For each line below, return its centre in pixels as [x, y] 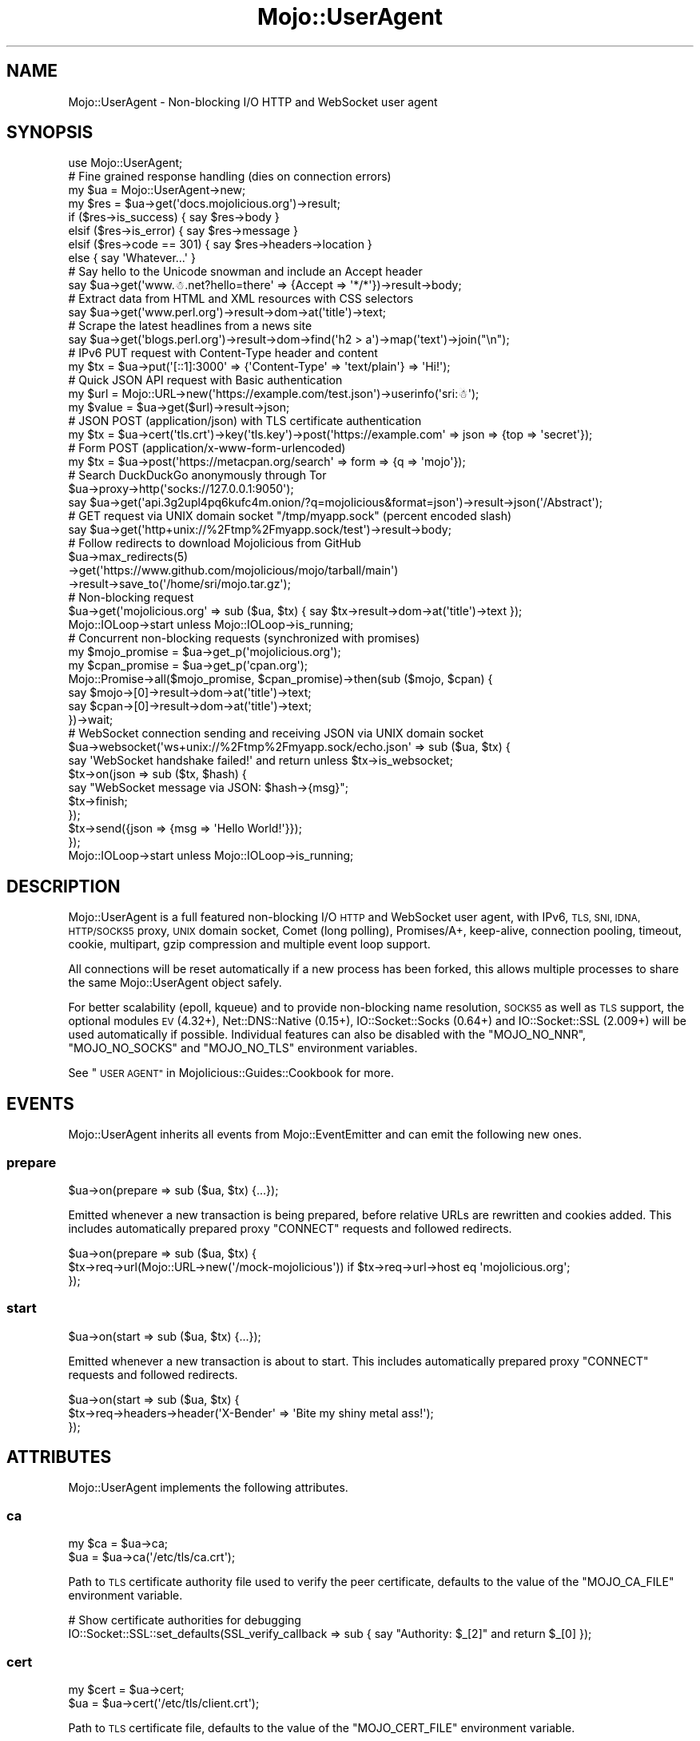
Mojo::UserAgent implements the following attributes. [208, 1488]
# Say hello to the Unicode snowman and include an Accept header [245, 272]
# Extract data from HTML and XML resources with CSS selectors [241, 299]
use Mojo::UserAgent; [125, 163]
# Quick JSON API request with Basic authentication [205, 380]
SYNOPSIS [50, 133]
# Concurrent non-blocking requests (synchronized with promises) [244, 638]
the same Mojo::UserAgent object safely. [175, 983]
